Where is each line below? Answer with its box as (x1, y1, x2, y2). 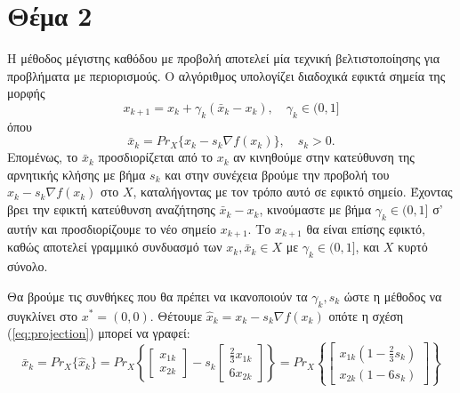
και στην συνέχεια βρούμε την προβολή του (165, 164, 390, 183)
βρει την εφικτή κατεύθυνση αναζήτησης (7, 200, 215, 219)
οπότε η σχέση (328, 306, 404, 325)
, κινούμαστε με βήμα (259, 200, 372, 219)
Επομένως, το (7, 148, 78, 166)
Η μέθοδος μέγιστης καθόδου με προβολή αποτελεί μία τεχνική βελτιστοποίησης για (7, 49, 440, 68)
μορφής (7, 84, 45, 102)
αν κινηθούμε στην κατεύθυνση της (233, 148, 415, 166)
